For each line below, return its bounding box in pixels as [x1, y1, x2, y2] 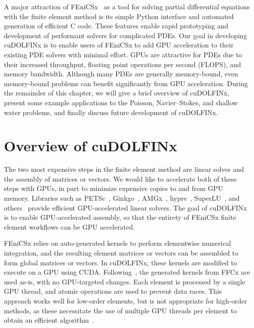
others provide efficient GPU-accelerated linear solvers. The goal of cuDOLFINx [4, 202, 247, 212]
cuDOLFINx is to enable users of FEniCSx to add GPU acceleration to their [4, 40, 234, 50]
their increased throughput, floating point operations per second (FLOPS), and [4, 59, 241, 69]
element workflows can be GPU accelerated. [4, 221, 135, 232]
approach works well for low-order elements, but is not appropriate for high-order [4, 295, 247, 305]
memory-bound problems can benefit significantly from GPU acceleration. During [4, 78, 248, 88]
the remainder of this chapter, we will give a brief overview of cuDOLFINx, [4, 88, 230, 98]
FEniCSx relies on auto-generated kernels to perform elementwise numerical [4, 238, 231, 248]
